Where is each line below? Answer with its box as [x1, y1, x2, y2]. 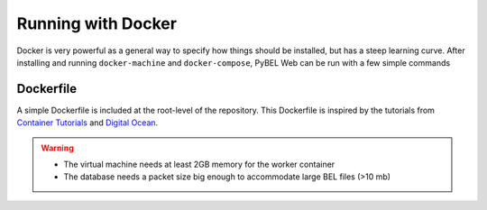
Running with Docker [16, 14, 178, 33]
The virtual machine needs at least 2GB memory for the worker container [63, 159, 335, 170]
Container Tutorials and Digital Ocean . [16, 117, 159, 128]
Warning [41, 142, 74, 153]
